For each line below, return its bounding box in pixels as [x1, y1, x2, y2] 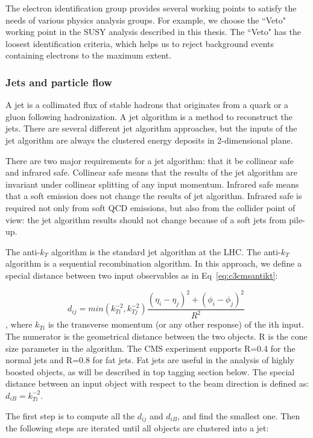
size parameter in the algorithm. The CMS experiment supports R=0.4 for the [5, 341, 296, 354]
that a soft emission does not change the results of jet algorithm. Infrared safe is [5, 189, 302, 202]
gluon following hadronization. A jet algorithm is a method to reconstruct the [5, 110, 292, 122]
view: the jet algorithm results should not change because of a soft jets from [5, 213, 286, 226]
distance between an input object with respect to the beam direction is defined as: [5, 377, 309, 390]
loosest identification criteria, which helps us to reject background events [5, 37, 274, 49]
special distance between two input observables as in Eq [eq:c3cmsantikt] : [5, 268, 278, 281]
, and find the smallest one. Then [177, 409, 300, 422]
